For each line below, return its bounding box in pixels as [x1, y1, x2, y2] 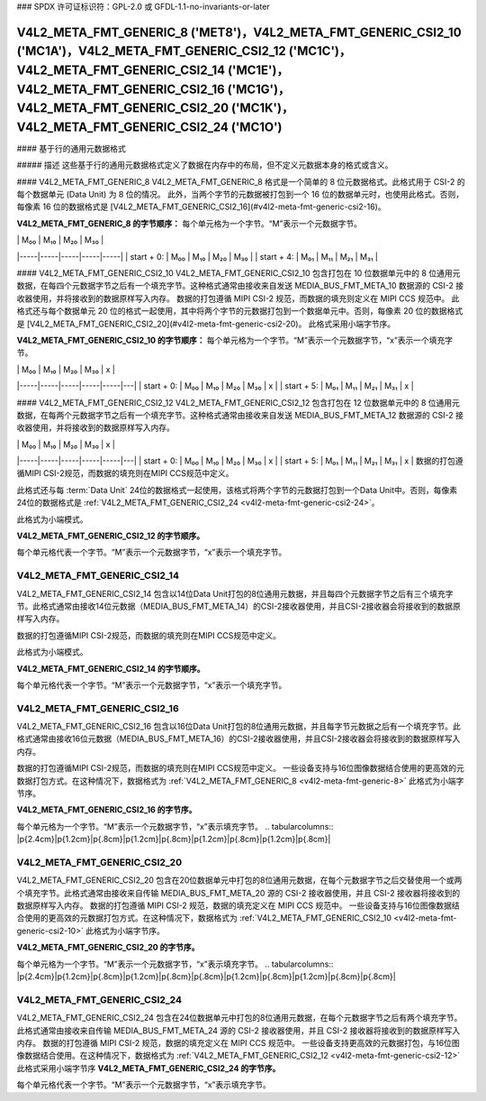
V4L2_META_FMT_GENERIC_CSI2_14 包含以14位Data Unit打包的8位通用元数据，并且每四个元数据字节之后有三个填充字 [16, 588, 454, 599]
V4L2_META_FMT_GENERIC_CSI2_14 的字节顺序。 [16, 663, 205, 674]
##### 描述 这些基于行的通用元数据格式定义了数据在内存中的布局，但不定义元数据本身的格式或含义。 [16, 160, 393, 170]
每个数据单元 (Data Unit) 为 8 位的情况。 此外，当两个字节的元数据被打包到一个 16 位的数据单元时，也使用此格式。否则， [16, 189, 463, 200]
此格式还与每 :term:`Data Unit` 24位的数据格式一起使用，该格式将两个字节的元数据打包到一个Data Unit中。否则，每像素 [16, 484, 458, 495]
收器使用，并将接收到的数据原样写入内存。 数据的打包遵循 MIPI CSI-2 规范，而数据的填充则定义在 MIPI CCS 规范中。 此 [16, 293, 460, 304]
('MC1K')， [230, 100, 294, 116]
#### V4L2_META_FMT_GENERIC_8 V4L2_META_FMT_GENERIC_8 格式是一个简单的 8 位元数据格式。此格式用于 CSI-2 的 [16, 176, 465, 187]
